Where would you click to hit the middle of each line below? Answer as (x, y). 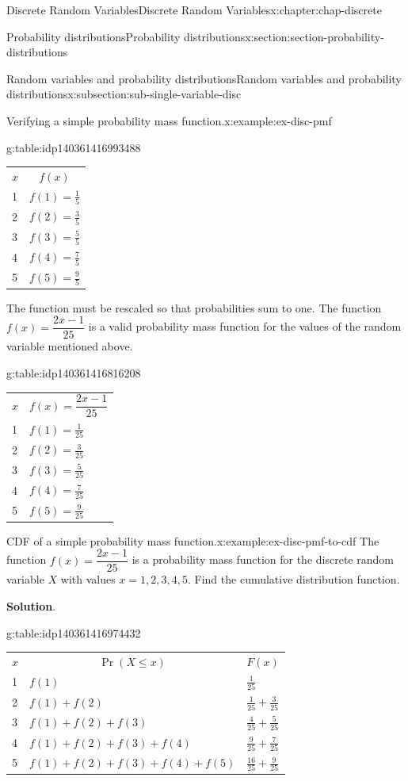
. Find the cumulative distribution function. (294, 579)
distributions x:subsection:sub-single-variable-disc (124, 94)
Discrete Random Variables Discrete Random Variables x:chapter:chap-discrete (194, 10)
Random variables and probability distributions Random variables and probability (204, 78)
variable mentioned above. (70, 346)
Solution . (31, 606)
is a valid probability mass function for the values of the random (245, 326)
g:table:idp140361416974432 (74, 632)
